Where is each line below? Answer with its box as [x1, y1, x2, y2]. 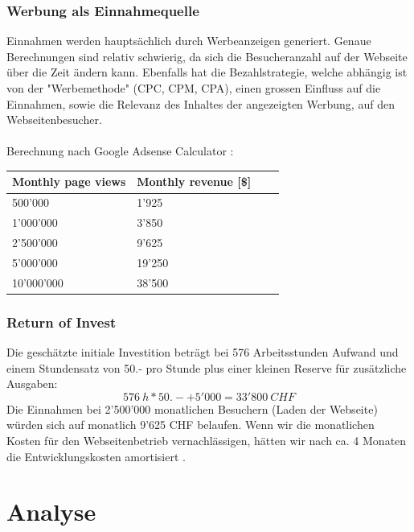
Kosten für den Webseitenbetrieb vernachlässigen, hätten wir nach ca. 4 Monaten [6, 431, 407, 448]
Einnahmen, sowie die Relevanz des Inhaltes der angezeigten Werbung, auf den [6, 95, 395, 112]
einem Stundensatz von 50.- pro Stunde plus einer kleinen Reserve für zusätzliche [6, 359, 407, 376]
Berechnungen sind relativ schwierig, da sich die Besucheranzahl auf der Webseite [6, 47, 408, 64]
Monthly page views [12, 173, 126, 190]
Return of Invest [6, 311, 117, 332]
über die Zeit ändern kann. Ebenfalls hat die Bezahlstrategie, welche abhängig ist [6, 64, 408, 80]
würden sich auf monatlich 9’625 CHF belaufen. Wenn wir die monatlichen [6, 416, 375, 433]
